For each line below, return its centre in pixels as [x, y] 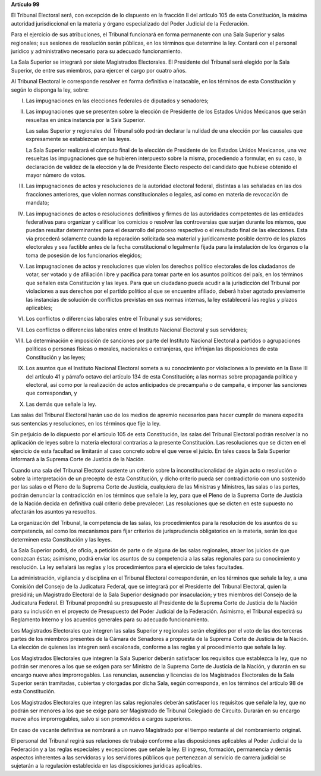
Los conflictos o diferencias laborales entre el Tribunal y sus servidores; [114, 319]
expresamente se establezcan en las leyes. [78, 139]
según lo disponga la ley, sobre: [50, 90]
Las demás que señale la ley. [61, 404]
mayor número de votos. [56, 175]
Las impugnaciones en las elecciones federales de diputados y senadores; [117, 101]
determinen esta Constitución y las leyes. [62, 539]
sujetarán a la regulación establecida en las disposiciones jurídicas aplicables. [106, 766]
